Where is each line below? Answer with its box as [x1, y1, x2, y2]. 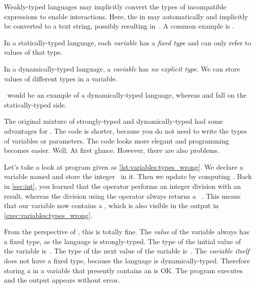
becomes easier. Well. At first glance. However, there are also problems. [4, 145, 219, 155]
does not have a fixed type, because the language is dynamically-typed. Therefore [4, 255, 250, 266]
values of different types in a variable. [4, 73, 117, 83]
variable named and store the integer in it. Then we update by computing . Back [4, 171, 252, 181]
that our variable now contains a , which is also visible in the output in [4, 200, 219, 211]
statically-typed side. [4, 99, 67, 109]
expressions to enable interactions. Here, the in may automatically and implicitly [4, 11, 248, 21]
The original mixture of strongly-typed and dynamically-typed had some [4, 116, 223, 126]
